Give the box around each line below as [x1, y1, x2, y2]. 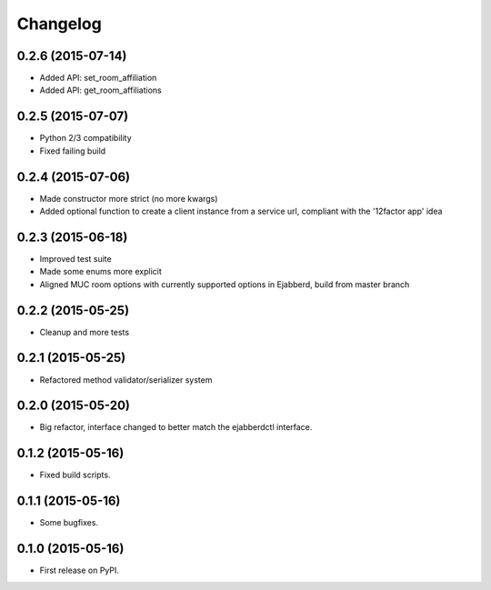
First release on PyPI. [39, 565, 120, 576]
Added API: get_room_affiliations [39, 85, 163, 95]
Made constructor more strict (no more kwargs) [39, 193, 218, 204]
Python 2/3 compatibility [39, 133, 132, 144]
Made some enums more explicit [39, 266, 163, 277]
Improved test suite [39, 253, 113, 264]
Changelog [16, 14, 102, 34]
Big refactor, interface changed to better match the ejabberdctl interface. [39, 422, 313, 433]
